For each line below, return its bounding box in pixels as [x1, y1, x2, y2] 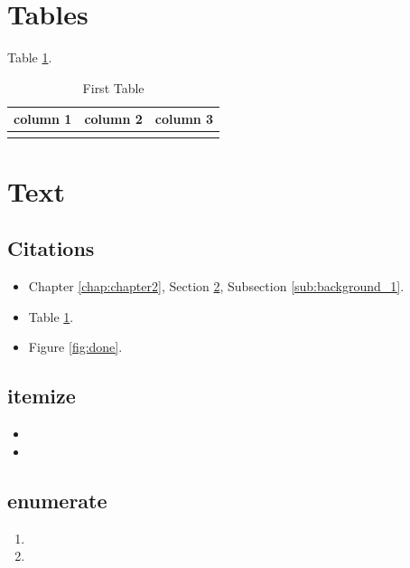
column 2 [84, 109, 143, 128]
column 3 [154, 109, 214, 128]
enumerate [7, 486, 107, 514]
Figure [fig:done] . [28, 337, 123, 356]
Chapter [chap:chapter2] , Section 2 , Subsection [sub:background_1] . [28, 277, 405, 296]
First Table [82, 78, 144, 97]
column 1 [14, 109, 72, 128]
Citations [7, 234, 95, 262]
